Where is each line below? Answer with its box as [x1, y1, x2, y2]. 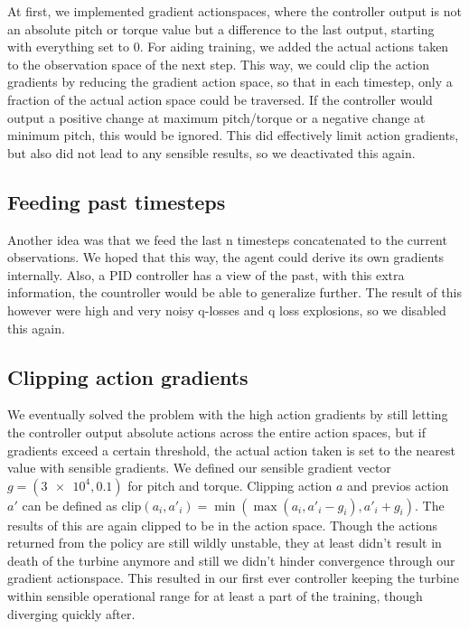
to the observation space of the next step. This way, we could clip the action [7, 54, 429, 73]
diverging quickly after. [7, 604, 136, 623]
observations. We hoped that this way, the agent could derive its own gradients [7, 248, 445, 267]
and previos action [347, 475, 449, 494]
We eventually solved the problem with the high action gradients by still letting [7, 405, 448, 424]
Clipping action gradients [7, 362, 249, 390]
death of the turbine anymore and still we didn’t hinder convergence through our [7, 550, 455, 569]
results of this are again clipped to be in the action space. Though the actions [7, 515, 438, 534]
